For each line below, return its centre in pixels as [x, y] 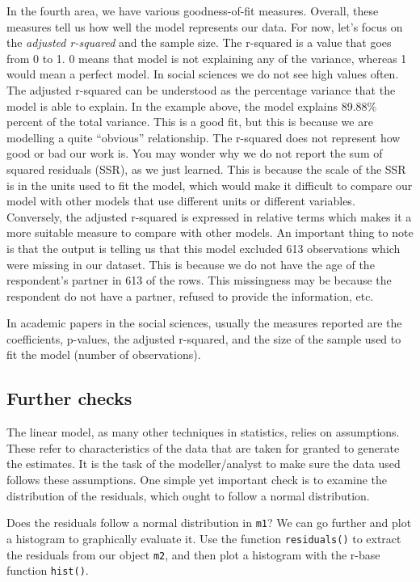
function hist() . [48, 570]
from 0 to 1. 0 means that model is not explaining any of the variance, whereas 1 [207, 58]
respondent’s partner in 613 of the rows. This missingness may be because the [199, 280]
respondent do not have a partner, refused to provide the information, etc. [190, 295]
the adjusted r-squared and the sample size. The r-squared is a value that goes [199, 42]
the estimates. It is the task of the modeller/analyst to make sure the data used [204, 464]
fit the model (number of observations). [104, 354]
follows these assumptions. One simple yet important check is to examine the [197, 480]
